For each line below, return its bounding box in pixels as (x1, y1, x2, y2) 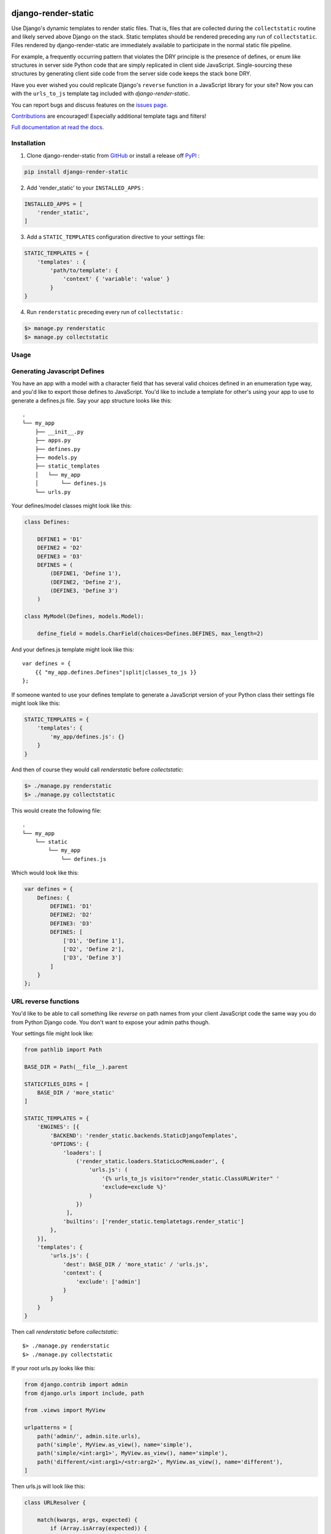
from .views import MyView (24, 1407, 105, 1414)
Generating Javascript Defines (11, 367, 105, 376)
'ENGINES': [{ (37, 1124, 80, 1130)
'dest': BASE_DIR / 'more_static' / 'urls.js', (63, 1261, 209, 1268)
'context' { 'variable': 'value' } (63, 276, 170, 282)
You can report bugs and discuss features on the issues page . (11, 101, 169, 109)
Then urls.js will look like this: (11, 1482, 86, 1490)
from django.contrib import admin (24, 1381, 128, 1388)
